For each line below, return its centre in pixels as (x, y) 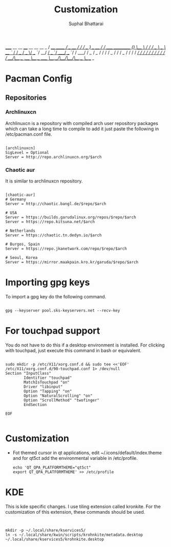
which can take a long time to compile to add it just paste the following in (82, 129)
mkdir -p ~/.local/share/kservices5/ (46, 530)
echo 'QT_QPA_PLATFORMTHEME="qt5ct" (52, 468)
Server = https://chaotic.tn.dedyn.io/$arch (54, 235)
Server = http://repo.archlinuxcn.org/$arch (54, 157)
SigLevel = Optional (27, 152)
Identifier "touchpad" (48, 378)
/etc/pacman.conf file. (29, 134)
